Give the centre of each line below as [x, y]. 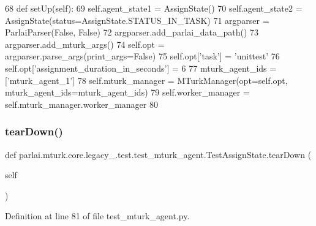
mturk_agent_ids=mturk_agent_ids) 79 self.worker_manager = [127, 92]
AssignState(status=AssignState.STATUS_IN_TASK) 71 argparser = [137, 20]
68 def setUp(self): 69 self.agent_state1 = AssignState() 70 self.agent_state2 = [154, 8]
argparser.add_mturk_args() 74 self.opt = [85, 44]
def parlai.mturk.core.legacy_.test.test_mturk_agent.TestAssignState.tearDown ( [158, 154]
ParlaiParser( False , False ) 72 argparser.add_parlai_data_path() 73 [132, 32]
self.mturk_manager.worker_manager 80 [81, 104]
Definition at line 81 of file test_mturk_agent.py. [97, 216]
